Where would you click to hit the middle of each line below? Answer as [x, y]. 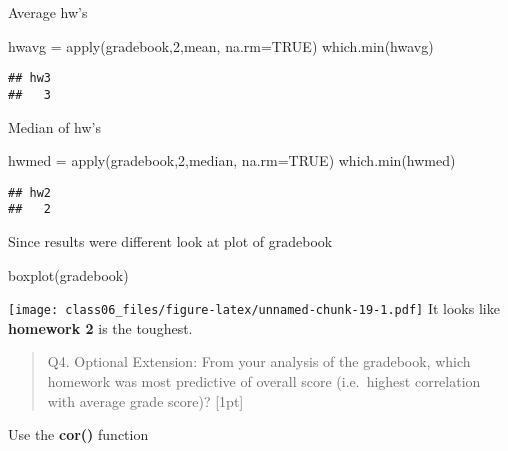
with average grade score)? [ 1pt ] [145, 400]
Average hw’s [48, 12]
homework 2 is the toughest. [100, 327]
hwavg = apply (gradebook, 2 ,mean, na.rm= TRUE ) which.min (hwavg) [221, 45]
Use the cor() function [78, 434]
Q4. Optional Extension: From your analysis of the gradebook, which [259, 361]
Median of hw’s [55, 126]
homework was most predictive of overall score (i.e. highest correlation [264, 381]
